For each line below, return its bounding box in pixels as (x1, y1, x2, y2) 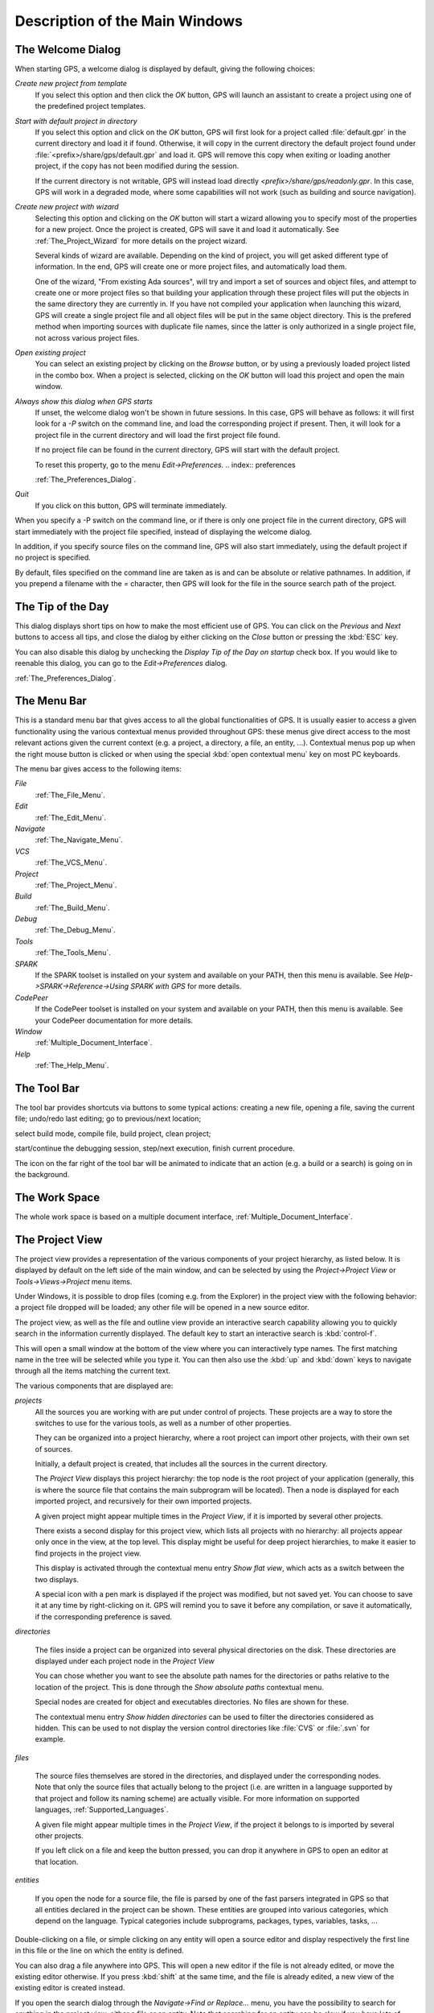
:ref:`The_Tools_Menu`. (35, 948, 112, 957)
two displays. (35, 1574, 80, 1584)
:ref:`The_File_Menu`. (35, 790, 106, 800)
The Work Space (14, 1190, 100, 1204)
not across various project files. (35, 333, 140, 342)
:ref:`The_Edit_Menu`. (35, 812, 107, 822)
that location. (35, 1857, 79, 1866)
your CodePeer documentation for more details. (35, 1015, 193, 1025)
